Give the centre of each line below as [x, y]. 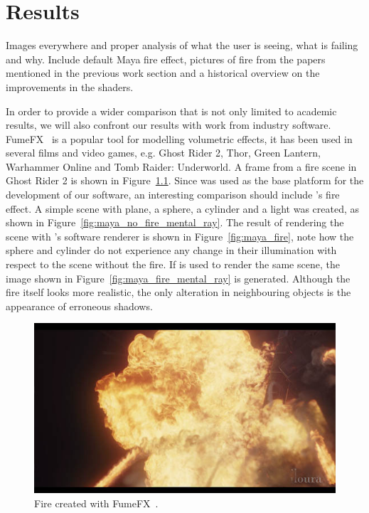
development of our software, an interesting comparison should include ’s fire [173, 195]
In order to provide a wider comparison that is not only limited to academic [171, 111]
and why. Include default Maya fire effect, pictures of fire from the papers [166, 59]
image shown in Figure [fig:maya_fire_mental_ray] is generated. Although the [178, 278]
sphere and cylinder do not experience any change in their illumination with [171, 250]
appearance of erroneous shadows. [79, 306]
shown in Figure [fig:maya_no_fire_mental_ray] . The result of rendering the [175, 222]
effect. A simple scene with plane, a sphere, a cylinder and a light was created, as [183, 208]
